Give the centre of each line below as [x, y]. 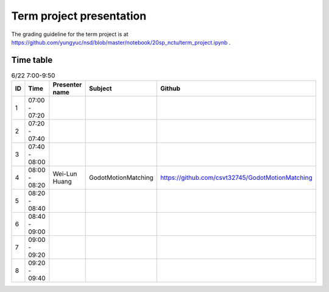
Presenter [67, 85]
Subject [101, 88]
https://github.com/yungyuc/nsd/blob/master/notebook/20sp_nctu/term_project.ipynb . [121, 42]
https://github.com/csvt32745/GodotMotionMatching [237, 178]
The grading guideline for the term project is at [70, 34]
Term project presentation [79, 16]
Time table [32, 60]
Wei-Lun [65, 174]
